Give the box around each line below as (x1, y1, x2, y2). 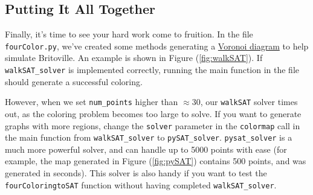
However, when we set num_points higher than (5, 95, 178, 108)
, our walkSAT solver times (200, 95, 298, 108)
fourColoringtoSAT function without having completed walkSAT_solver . (5, 178, 277, 191)
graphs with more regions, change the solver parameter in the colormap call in (5, 119, 300, 132)
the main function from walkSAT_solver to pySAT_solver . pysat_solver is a (5, 131, 292, 144)
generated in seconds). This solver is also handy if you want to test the (5, 167, 267, 179)
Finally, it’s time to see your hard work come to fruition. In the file (5, 28, 253, 40)
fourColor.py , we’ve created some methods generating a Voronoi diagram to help (5, 39, 309, 52)
